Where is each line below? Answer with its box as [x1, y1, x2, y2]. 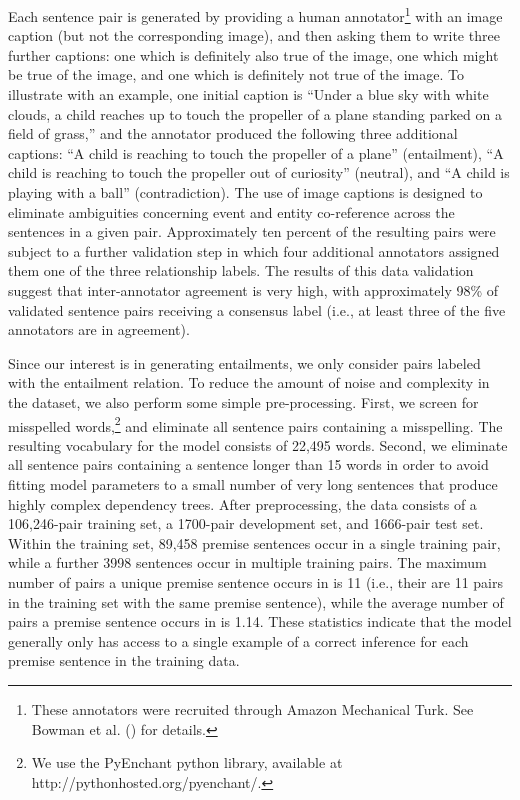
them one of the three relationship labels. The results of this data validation [8, 260, 474, 281]
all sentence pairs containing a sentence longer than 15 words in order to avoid [8, 454, 489, 475]
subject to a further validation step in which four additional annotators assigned [8, 240, 500, 261]
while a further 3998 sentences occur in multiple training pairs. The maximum [8, 552, 487, 573]
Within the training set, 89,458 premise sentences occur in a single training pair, [8, 532, 501, 553]
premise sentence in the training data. [8, 650, 240, 671]
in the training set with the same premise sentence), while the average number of [8, 591, 504, 612]
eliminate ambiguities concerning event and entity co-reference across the [8, 201, 455, 222]
